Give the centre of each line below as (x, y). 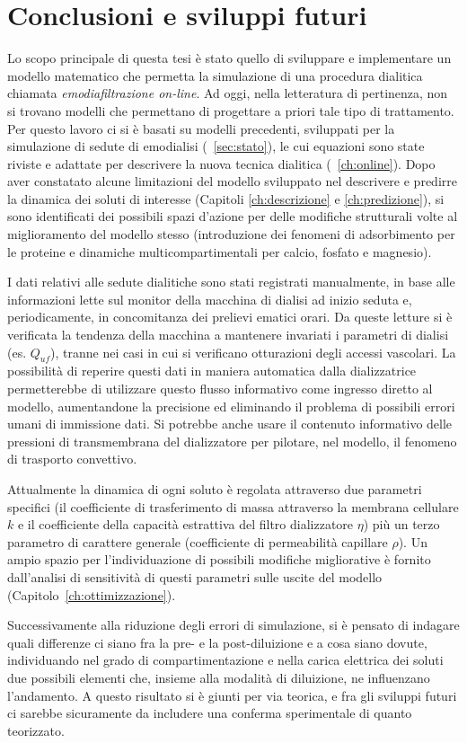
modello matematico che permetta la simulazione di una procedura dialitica (215, 75)
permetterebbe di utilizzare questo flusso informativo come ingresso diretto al (220, 389)
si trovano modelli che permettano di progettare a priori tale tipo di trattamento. (231, 110)
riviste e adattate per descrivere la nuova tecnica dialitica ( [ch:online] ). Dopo (221, 163)
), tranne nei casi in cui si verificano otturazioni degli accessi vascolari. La (253, 352)
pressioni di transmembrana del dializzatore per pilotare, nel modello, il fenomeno (232, 441)
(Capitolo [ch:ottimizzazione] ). (92, 594)
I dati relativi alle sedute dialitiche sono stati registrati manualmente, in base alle (231, 282)
